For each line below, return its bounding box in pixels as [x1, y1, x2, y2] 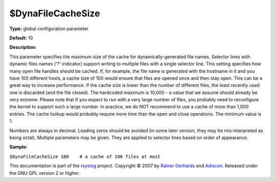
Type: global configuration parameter [9, 26, 89, 32]
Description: [9, 44, 37, 51]
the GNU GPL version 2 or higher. [9, 170, 80, 176]
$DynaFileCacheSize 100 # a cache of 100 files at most [9, 153, 161, 160]
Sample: [9, 144, 28, 150]
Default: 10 [9, 35, 33, 41]
